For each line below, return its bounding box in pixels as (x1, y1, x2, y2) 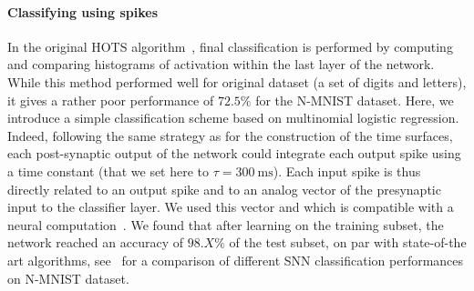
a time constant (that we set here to (7, 161, 210, 180)
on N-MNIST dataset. (7, 268, 129, 287)
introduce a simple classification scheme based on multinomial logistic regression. (7, 108, 459, 127)
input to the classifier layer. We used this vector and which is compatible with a (7, 197, 454, 216)
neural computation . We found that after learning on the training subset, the (7, 215, 444, 234)
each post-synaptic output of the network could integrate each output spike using (7, 144, 461, 163)
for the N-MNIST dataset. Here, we (255, 90, 454, 109)
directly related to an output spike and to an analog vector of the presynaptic (7, 179, 441, 198)
